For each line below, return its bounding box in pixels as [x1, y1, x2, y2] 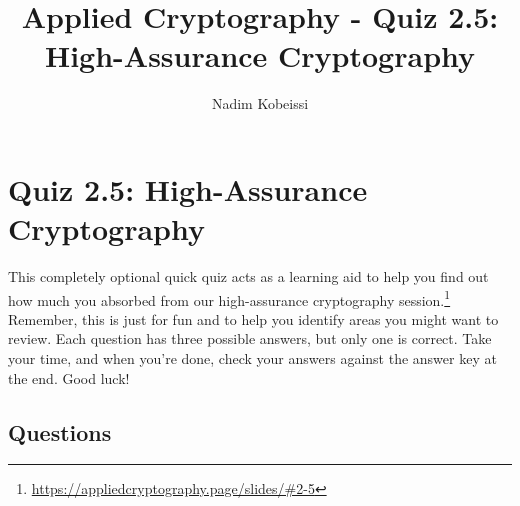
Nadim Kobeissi [211, 93, 309, 114]
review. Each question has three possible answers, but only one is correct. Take [8, 328, 492, 349]
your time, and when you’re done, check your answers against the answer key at [8, 348, 497, 369]
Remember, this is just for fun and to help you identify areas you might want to [8, 308, 499, 329]
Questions [8, 416, 112, 447]
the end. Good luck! [8, 367, 130, 388]
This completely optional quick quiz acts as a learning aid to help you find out [8, 266, 489, 287]
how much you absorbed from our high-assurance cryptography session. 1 [8, 286, 451, 310]
